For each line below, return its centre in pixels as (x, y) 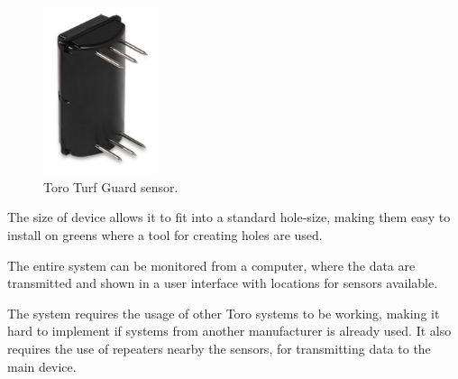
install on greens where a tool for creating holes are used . (165, 235)
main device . (42, 366)
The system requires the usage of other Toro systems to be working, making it (224, 313)
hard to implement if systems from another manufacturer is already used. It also (229, 331)
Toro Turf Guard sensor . (111, 186)
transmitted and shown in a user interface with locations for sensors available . (223, 283)
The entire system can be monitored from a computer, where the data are (211, 265)
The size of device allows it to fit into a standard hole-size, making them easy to (229, 217)
